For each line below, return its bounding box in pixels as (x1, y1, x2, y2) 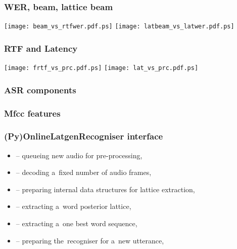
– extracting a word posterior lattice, (16, 201, 131, 211)
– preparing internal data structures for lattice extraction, (16, 184, 195, 194)
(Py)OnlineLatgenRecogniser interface (4, 130, 163, 143)
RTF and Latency (4, 42, 78, 54)
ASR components (4, 83, 76, 96)
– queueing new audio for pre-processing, (16, 150, 143, 160)
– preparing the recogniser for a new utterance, (16, 235, 164, 245)
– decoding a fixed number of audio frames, (16, 167, 152, 177)
